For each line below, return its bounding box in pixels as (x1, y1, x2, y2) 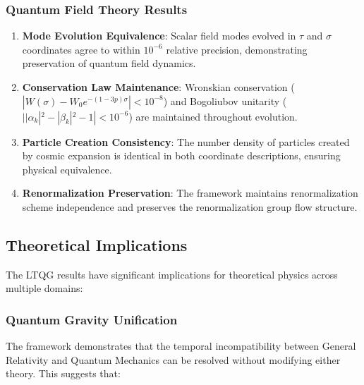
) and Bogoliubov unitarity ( (163, 93, 287, 108)
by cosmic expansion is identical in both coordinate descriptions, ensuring (22, 148, 341, 163)
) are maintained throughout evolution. (128, 109, 298, 123)
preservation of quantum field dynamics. (22, 56, 196, 71)
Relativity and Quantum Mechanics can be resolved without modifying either (6, 352, 341, 367)
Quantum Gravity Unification (6, 310, 178, 328)
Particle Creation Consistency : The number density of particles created (22, 134, 350, 149)
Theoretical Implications (6, 233, 188, 255)
